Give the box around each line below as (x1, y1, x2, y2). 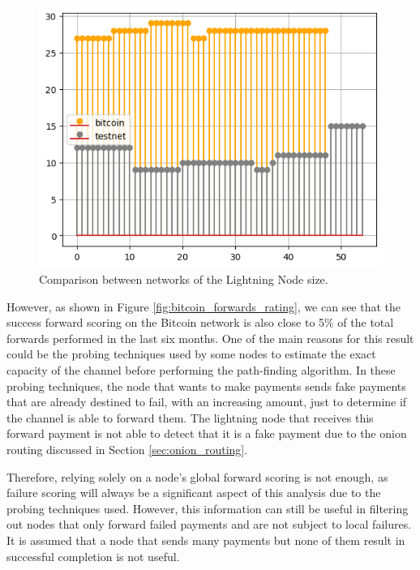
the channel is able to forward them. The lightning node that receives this (6, 409, 374, 426)
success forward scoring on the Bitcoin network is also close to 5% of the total (6, 314, 394, 331)
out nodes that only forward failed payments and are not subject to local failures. (6, 516, 412, 533)
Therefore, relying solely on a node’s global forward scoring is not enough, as (6, 468, 388, 485)
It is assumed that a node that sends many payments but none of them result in (6, 531, 405, 548)
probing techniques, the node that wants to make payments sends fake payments (6, 377, 406, 394)
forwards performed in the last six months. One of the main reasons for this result (6, 329, 414, 346)
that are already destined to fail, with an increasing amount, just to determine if (6, 393, 407, 410)
